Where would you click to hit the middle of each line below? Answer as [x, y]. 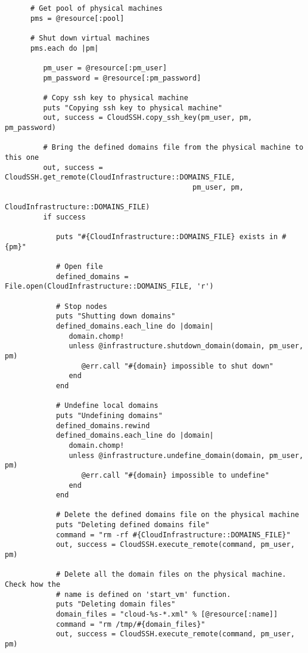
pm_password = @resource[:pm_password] [122, 78]
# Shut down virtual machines [90, 38]
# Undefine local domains [107, 406]
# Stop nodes [81, 306]
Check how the [33, 585]
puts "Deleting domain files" [116, 604]
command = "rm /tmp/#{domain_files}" [130, 624]
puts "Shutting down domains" [116, 316]
